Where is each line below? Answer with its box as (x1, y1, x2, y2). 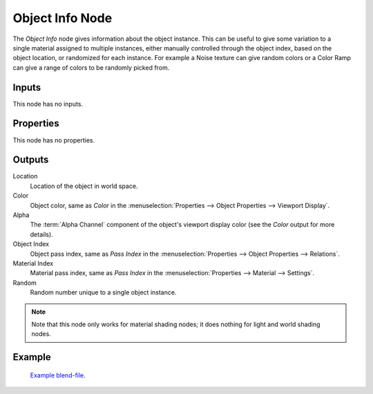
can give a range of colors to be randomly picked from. (12, 63, 170, 72)
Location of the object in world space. (30, 182, 138, 190)
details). (30, 230, 53, 238)
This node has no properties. (12, 135, 95, 144)
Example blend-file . (30, 370, 86, 379)
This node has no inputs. (12, 100, 83, 108)
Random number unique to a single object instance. (30, 288, 177, 297)
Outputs (12, 154, 49, 166)
